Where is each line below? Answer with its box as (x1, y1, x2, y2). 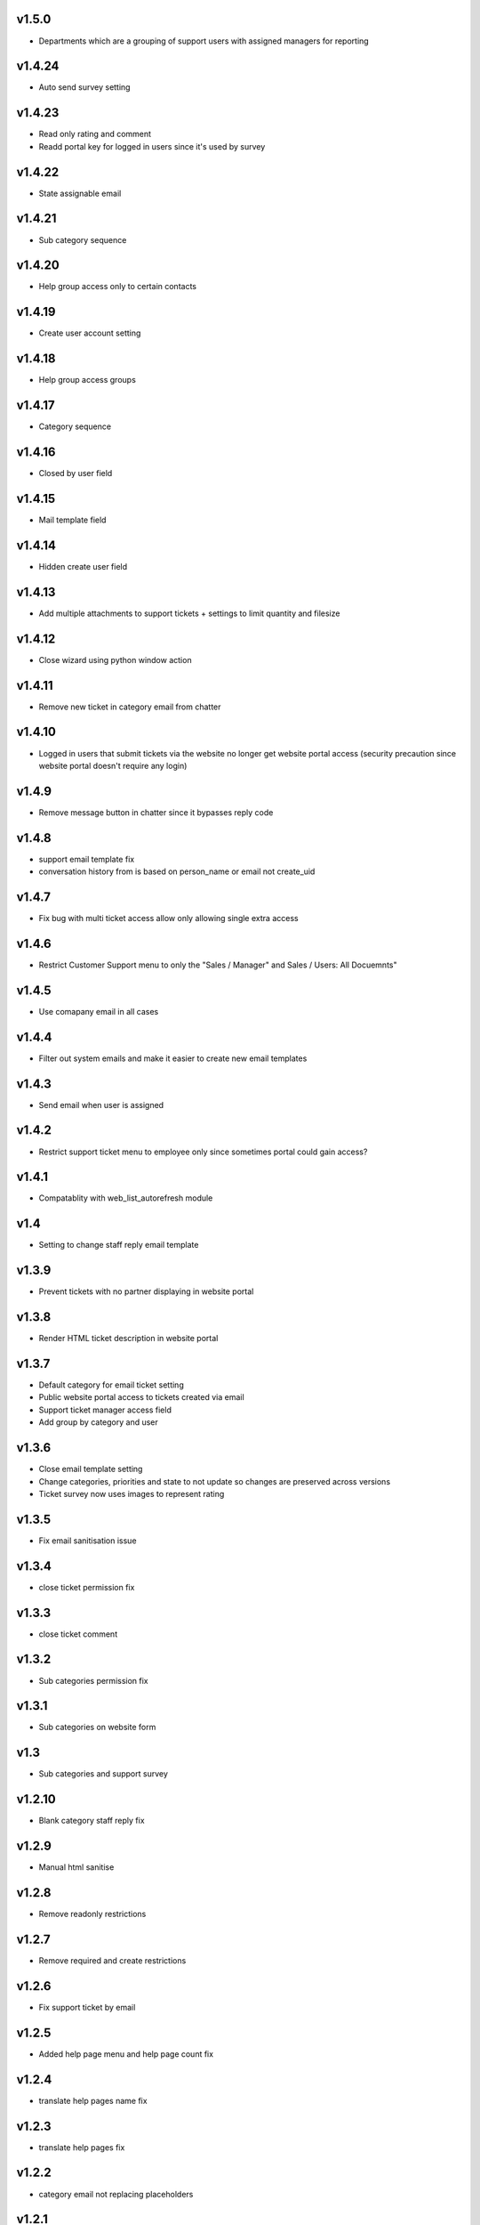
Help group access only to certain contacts (38, 281, 197, 292)
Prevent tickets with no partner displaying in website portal (38, 1286, 254, 1297)
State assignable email (38, 188, 122, 198)
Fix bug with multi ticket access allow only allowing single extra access (38, 913, 299, 923)
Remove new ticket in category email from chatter (38, 701, 221, 712)
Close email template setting (38, 1464, 143, 1475)
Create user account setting (38, 328, 141, 338)
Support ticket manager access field (38, 1404, 172, 1415)
